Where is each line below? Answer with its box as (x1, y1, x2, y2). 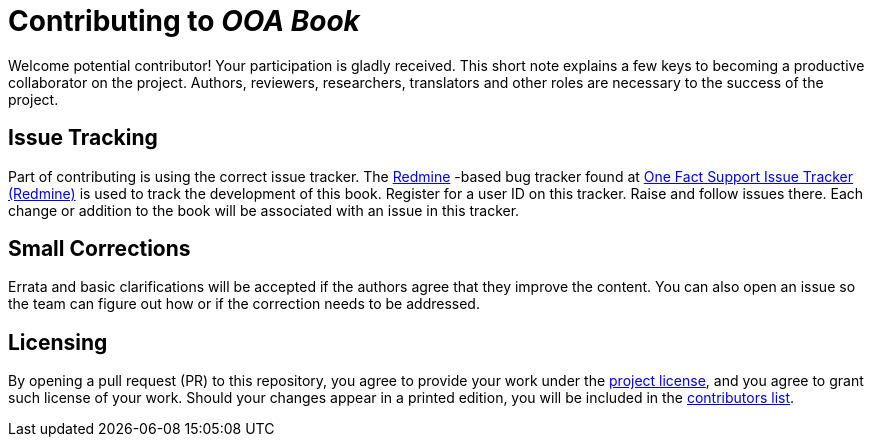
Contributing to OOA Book (8, 4, 360, 38)
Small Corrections (8, 236, 191, 262)
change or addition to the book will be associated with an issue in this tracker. (8, 201, 520, 219)
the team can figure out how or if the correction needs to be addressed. (8, 295, 480, 313)
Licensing (8, 329, 108, 355)
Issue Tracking (8, 125, 158, 151)
